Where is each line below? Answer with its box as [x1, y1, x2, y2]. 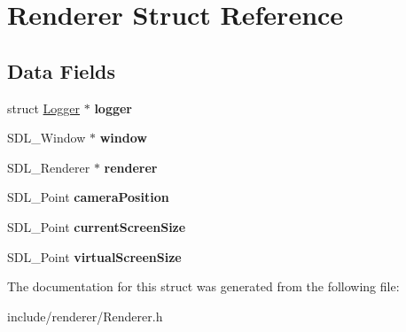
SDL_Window [7, 128, 86, 147]
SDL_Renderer [7, 158, 90, 176]
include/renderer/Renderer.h [7, 306, 163, 325]
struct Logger [7, 98, 81, 117]
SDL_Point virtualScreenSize [7, 247, 182, 266]
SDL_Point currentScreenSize [7, 217, 186, 235]
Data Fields [7, 57, 116, 84]
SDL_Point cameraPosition [7, 188, 169, 206]
